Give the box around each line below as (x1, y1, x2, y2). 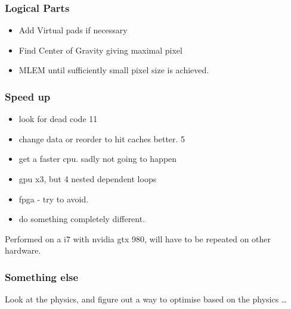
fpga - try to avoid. (18, 192, 89, 205)
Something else (5, 269, 79, 284)
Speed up (5, 89, 51, 104)
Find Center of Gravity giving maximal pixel (18, 43, 182, 56)
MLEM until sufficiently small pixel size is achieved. (18, 64, 209, 76)
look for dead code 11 (18, 113, 98, 125)
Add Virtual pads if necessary (18, 24, 128, 36)
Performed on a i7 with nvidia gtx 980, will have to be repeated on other (5, 232, 271, 245)
